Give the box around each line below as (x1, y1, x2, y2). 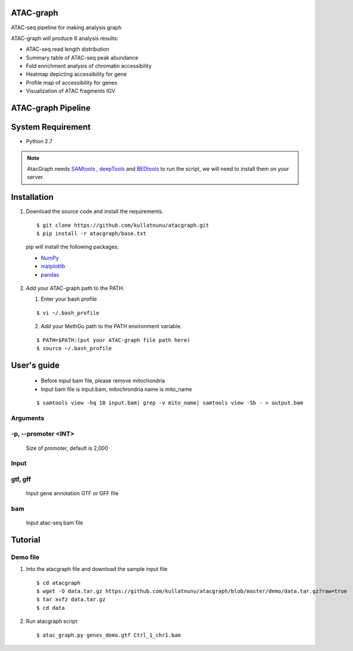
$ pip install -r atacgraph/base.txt (36, 230, 147, 237)
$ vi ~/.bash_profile (36, 309, 99, 316)
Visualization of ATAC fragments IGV (26, 87, 115, 95)
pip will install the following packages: (26, 243, 119, 251)
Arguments (11, 414, 45, 422)
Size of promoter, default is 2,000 (26, 445, 108, 452)
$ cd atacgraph (36, 579, 81, 586)
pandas (40, 271, 60, 278)
